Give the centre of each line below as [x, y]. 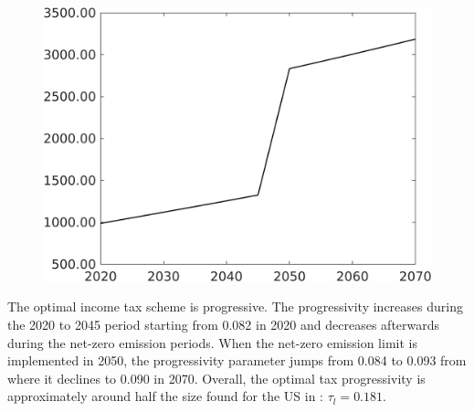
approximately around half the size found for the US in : [165, 396]
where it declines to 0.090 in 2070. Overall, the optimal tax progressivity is [216, 378]
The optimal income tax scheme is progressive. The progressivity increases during [235, 306]
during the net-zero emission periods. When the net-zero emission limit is [212, 342]
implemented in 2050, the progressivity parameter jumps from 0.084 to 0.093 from [237, 360]
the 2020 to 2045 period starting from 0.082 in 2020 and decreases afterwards [224, 324]
